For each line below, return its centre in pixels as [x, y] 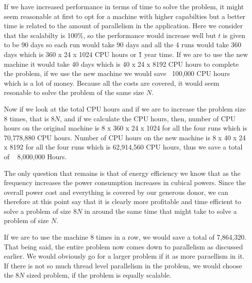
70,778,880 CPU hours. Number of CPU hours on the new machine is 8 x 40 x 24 [125, 137]
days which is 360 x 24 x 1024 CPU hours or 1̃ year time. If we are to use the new [126, 54]
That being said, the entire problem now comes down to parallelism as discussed [124, 246]
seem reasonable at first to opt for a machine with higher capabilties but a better [125, 16]
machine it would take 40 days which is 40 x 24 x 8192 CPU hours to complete [121, 64]
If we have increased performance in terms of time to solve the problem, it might [124, 6]
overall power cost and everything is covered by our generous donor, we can [116, 192]
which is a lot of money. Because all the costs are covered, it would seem [112, 83]
